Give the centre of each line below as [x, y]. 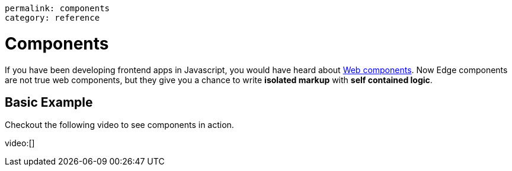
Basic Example [49, 102]
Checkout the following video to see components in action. [119, 125]
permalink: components [57, 8]
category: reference [52, 18]
